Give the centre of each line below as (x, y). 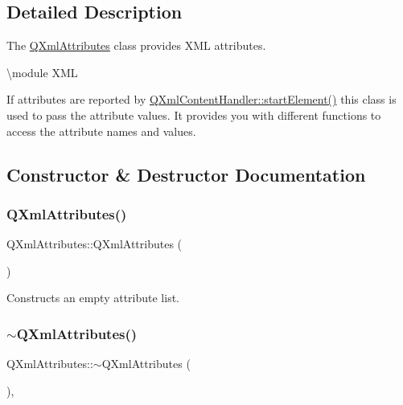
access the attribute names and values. (101, 131)
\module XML (42, 72)
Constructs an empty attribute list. (93, 298)
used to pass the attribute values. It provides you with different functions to (194, 115)
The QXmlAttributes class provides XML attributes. (136, 45)
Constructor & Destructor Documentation (186, 174)
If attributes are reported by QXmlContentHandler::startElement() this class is (201, 99)
